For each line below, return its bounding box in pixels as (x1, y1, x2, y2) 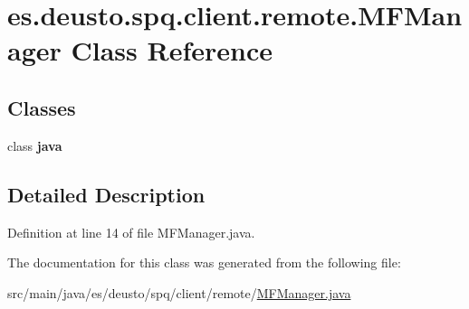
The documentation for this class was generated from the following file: (7, 253, 401, 272)
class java (7, 136, 62, 154)
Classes (7, 93, 76, 121)
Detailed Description (7, 180, 206, 208)
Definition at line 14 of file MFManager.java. (7, 222, 255, 241)
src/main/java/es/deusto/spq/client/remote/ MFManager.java (7, 283, 351, 302)
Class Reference (71, 32, 273, 69)
